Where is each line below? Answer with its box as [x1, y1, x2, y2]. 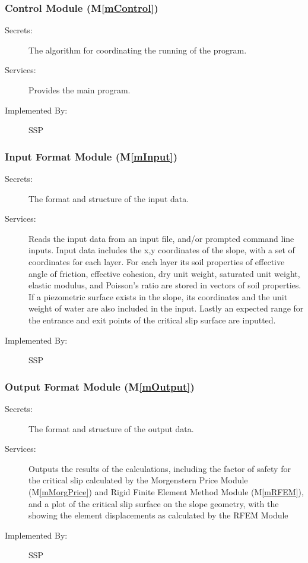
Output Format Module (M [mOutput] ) [5, 379, 195, 394]
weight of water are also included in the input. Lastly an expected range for [28, 302, 304, 314]
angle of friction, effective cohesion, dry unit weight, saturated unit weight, [28, 267, 300, 279]
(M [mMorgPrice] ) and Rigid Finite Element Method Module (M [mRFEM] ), [28, 485, 304, 498]
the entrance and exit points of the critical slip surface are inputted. [28, 313, 276, 326]
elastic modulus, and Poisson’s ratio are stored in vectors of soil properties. [28, 279, 301, 291]
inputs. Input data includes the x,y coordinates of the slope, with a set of [28, 244, 295, 256]
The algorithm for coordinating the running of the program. [28, 43, 247, 56]
